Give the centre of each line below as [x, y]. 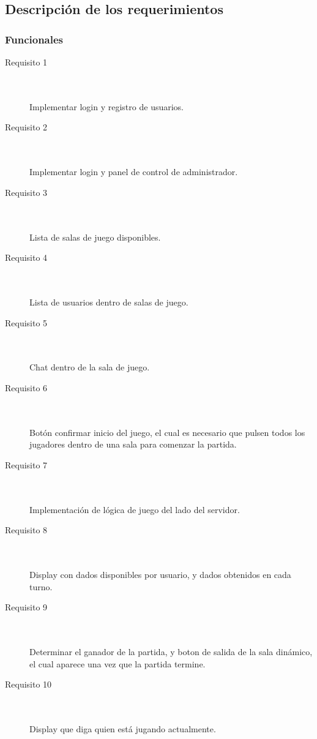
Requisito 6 [26, 387]
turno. [41, 586]
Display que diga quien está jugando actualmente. [123, 728]
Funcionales [34, 39]
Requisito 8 [26, 530]
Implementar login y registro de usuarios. [106, 106]
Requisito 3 [26, 192]
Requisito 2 [26, 127]
